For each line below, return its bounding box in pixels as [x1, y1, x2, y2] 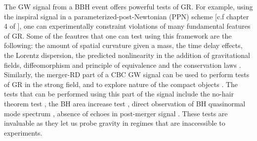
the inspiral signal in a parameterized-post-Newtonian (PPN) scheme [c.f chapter [4, 11, 249, 21]
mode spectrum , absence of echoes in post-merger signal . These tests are [4, 108, 228, 118]
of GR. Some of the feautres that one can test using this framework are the [4, 30, 232, 41]
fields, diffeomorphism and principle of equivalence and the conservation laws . [4, 59, 241, 70]
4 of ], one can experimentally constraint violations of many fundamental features [4, 21, 251, 31]
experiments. [4, 127, 43, 138]
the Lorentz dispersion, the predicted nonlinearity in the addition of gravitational [4, 49, 251, 60]
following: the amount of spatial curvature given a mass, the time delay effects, [4, 40, 243, 50]
